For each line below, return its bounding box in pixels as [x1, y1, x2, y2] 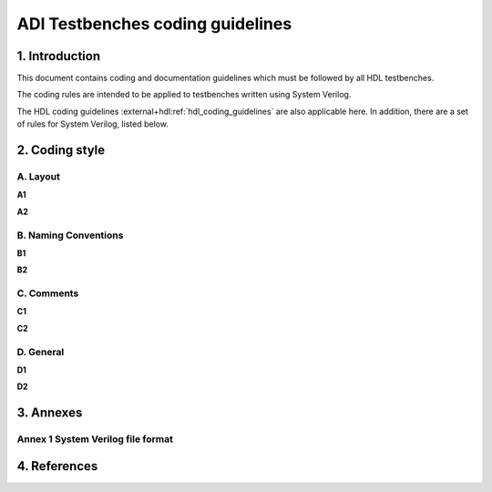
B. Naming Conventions [16, 229, 124, 241]
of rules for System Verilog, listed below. [16, 118, 169, 129]
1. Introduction [16, 48, 100, 64]
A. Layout [16, 170, 61, 183]
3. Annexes [16, 405, 83, 421]
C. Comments [16, 287, 79, 300]
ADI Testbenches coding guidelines [16, 14, 292, 34]
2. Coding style [16, 142, 106, 159]
